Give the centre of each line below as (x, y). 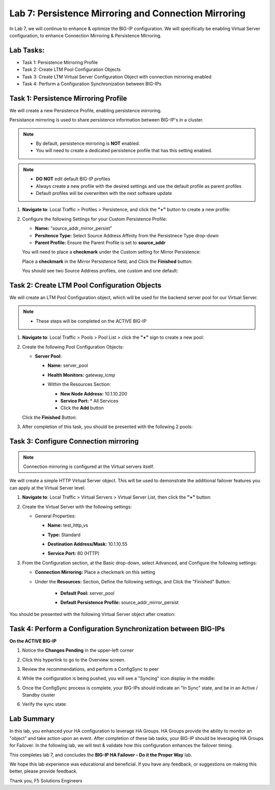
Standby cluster (39, 695)
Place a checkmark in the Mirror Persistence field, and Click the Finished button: (107, 261)
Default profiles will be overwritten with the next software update (104, 193)
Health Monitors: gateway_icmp (81, 375)
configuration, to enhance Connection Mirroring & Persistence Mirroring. (86, 35)
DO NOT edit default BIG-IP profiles (73, 179)
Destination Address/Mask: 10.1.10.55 (88, 544)
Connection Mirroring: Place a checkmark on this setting (95, 572)
